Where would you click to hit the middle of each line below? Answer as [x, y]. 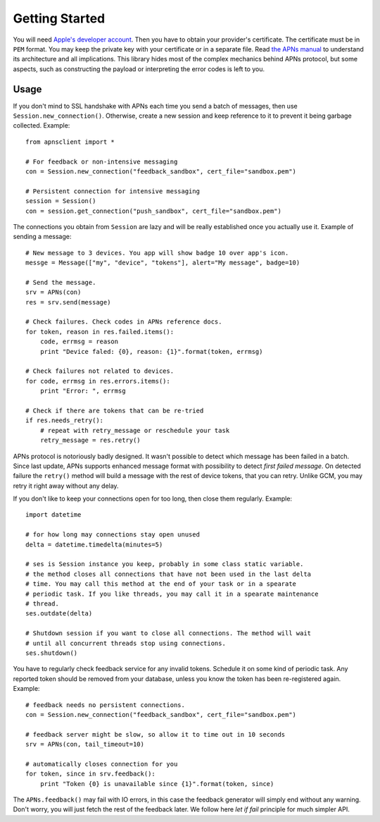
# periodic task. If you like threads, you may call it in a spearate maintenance [172, 594]
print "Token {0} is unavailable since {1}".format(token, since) [157, 784]
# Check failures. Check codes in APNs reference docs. [124, 322]
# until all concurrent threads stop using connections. [126, 643]
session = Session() [61, 201]
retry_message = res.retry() [90, 440]
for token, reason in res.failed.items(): [100, 332]
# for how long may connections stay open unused [113, 535]
